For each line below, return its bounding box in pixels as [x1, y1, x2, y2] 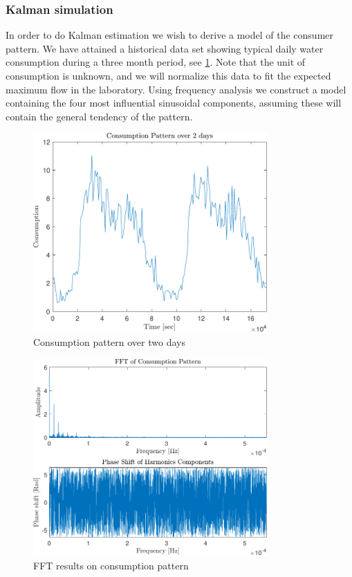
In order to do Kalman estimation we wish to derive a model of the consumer [6, 28, 334, 42]
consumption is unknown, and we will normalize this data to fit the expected [6, 68, 331, 82]
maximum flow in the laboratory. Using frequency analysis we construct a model [6, 82, 346, 96]
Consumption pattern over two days [33, 335, 185, 349]
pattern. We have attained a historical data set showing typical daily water [6, 41, 324, 55]
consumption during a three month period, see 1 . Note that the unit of [6, 55, 306, 69]
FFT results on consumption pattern [33, 558, 189, 573]
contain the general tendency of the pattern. [6, 109, 193, 123]
